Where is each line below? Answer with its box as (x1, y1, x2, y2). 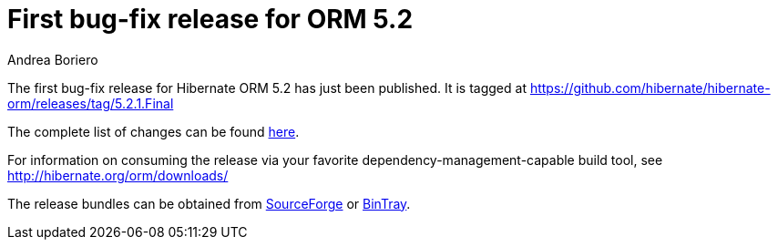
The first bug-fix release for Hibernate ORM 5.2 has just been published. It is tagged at (7, 79, 527, 96)
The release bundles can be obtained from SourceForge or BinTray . (7, 195, 411, 211)
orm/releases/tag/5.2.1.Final (7, 95, 174, 111)
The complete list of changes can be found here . (7, 123, 300, 139)
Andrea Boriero (7, 51, 98, 67)
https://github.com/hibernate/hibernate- (529, 79, 771, 96)
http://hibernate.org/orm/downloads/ (7, 167, 229, 183)
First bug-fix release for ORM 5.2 (7, 4, 414, 35)
